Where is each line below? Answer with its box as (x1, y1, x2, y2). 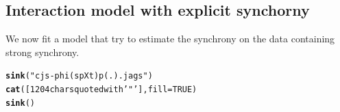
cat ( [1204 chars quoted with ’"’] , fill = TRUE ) (5, 85, 197, 95)
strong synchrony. (5, 44, 80, 59)
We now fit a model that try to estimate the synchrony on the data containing (5, 31, 335, 46)
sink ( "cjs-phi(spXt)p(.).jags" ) (5, 71, 153, 81)
